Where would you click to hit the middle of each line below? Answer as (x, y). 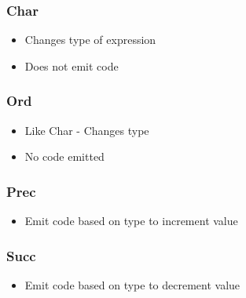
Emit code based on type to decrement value (132, 284)
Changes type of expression (90, 40)
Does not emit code (72, 65)
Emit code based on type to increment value (131, 221)
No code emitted (64, 156)
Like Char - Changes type (87, 130)
